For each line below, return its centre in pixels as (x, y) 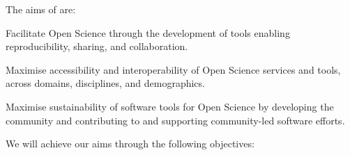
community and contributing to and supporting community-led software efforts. (175, 120)
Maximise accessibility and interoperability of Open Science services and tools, (173, 69)
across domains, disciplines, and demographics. (105, 83)
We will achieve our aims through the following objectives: (130, 144)
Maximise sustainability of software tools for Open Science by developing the (170, 106)
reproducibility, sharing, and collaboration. (97, 46)
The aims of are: (41, 9)
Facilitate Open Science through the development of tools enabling (148, 32)
